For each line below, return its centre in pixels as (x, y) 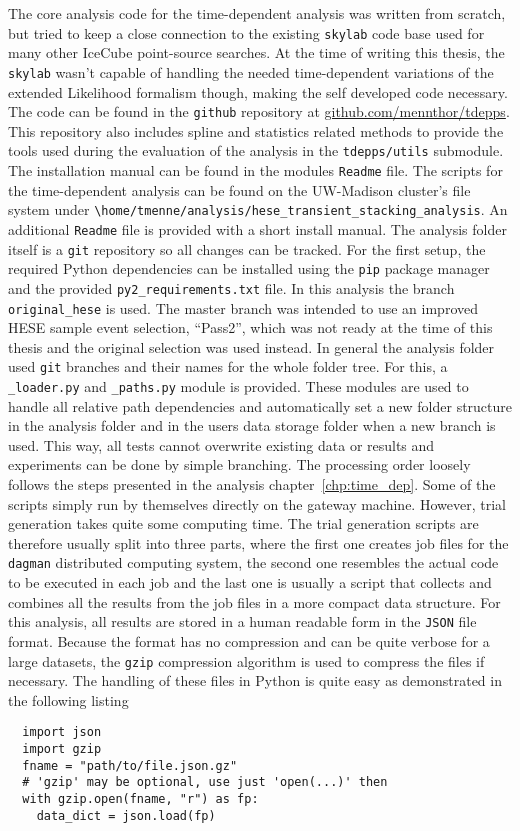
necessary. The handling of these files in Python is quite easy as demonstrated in (255, 680)
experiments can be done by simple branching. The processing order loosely (239, 464)
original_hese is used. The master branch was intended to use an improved (243, 307)
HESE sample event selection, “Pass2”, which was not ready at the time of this (250, 327)
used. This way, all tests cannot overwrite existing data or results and (221, 444)
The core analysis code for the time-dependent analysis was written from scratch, (257, 13)
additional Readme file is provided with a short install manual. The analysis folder (257, 228)
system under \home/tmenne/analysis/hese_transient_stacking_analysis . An (258, 209)
